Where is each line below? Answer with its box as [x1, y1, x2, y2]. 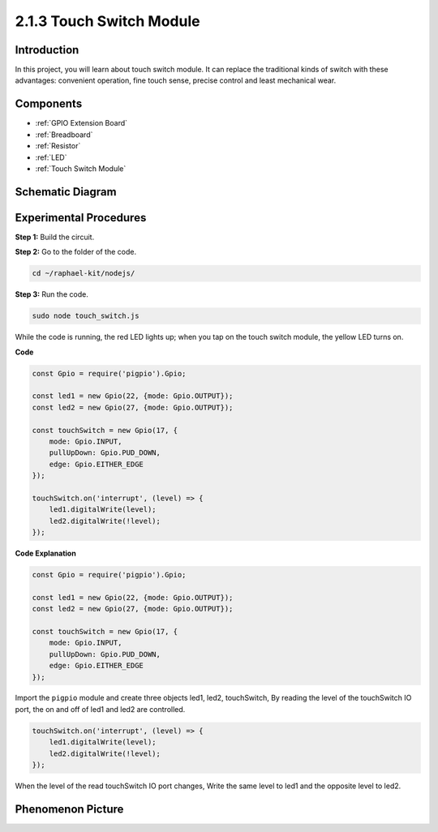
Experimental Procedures [15, 211, 147, 225]
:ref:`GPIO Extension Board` [35, 118, 128, 128]
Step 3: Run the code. [15, 289, 88, 299]
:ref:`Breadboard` [35, 130, 93, 139]
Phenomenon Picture [15, 802, 124, 816]
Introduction [15, 43, 79, 57]
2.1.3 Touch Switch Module [15, 12, 200, 30]
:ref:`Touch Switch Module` [35, 163, 127, 174]
